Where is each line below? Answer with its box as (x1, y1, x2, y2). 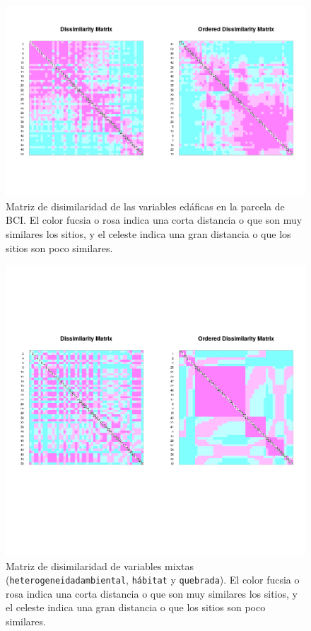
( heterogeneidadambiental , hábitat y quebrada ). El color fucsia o (6, 572, 300, 587)
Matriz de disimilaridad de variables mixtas (6, 558, 194, 573)
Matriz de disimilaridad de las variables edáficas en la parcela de (6, 198, 285, 213)
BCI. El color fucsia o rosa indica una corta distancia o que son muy (6, 212, 303, 227)
